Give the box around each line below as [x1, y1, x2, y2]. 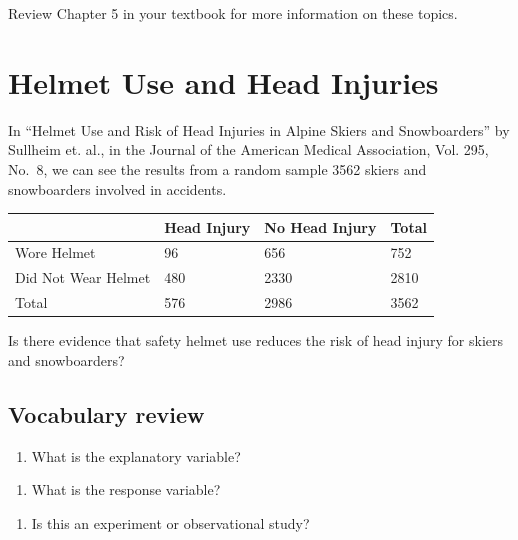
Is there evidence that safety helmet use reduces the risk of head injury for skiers [8, 330, 504, 351]
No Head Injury [264, 216, 377, 237]
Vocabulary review [8, 398, 205, 429]
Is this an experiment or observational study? [31, 512, 310, 533]
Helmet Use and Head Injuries [8, 61, 439, 102]
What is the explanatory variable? [31, 445, 241, 466]
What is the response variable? [31, 479, 221, 500]
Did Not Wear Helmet [15, 267, 151, 288]
